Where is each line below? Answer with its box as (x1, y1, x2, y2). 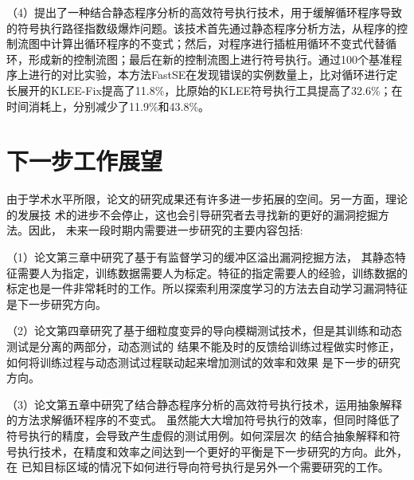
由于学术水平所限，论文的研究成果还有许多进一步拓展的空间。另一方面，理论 (6, 191, 408, 207)
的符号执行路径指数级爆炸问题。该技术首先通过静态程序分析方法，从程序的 (6, 19, 396, 36)
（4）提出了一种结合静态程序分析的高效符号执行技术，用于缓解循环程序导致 (6, 4, 402, 20)
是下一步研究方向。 (6, 295, 107, 312)
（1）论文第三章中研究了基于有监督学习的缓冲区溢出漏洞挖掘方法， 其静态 (6, 249, 395, 266)
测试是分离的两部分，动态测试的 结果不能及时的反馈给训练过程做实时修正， (6, 338, 400, 355)
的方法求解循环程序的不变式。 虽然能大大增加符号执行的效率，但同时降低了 (6, 411, 400, 428)
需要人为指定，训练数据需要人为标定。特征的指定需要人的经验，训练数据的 (17, 264, 408, 281)
